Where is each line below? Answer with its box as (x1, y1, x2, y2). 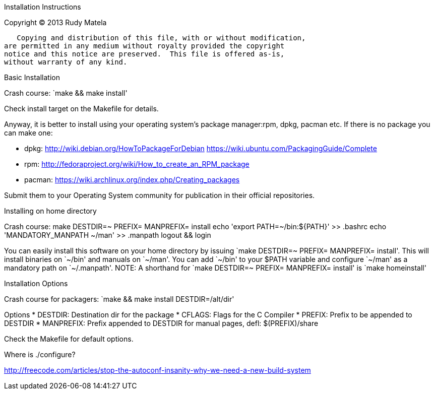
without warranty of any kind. (4, 58, 128, 66)
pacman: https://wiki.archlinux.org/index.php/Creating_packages (24, 175, 240, 184)
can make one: (4, 128, 53, 137)
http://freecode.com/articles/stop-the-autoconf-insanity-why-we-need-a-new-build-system (4, 366, 311, 374)
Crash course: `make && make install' (4, 89, 128, 97)
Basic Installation (4, 73, 60, 82)
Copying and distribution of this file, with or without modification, (17, 34, 306, 42)
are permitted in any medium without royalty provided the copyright (4, 42, 285, 50)
